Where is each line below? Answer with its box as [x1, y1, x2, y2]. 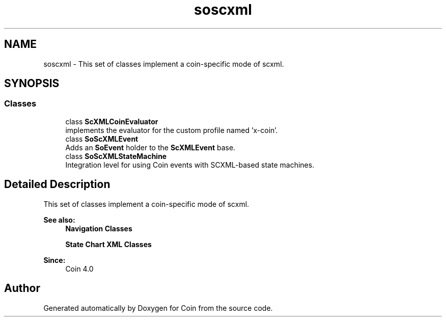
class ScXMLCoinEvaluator [65, 117, 158, 126]
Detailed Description [4, 178, 110, 191]
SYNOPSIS [4, 77, 60, 90]
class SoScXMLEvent [65, 134, 138, 143]
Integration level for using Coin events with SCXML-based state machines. [65, 160, 315, 169]
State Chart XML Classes [65, 239, 152, 249]
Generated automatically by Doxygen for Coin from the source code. [43, 303, 273, 312]
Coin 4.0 [65, 264, 94, 273]
